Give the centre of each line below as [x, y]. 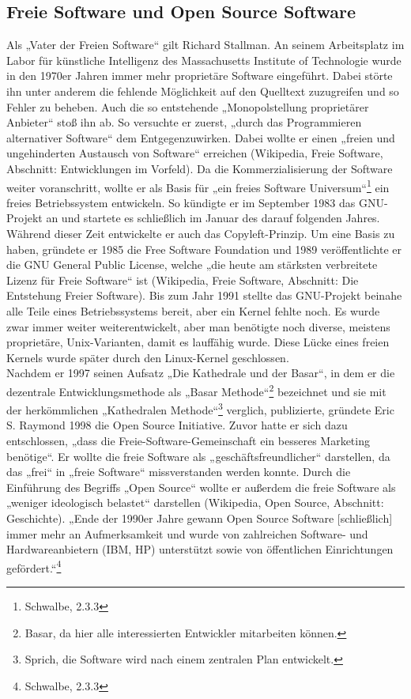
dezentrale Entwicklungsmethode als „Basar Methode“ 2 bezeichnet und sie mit [196, 390]
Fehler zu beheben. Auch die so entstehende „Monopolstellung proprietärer [188, 106]
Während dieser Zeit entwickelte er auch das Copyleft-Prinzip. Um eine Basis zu [201, 233]
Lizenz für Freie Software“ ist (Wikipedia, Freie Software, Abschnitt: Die [183, 280]
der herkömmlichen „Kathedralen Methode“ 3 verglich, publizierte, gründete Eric [200, 408]
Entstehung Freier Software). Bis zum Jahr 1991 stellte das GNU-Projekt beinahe [204, 295]
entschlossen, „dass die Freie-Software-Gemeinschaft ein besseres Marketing [188, 441]
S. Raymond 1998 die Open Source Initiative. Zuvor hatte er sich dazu [177, 425]
